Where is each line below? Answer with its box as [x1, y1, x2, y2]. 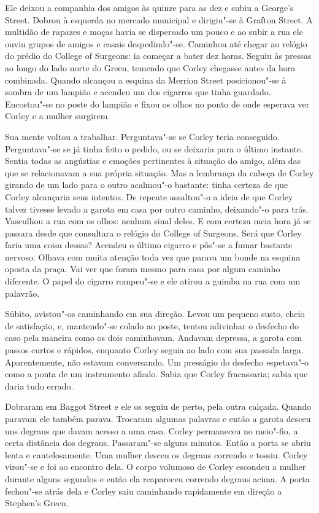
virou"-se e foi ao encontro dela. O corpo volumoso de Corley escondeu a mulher [5, 460, 306, 473]
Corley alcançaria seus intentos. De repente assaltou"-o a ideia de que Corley [5, 190, 293, 203]
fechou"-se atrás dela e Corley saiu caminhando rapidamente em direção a [5, 484, 282, 497]
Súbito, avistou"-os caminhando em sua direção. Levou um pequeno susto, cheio [5, 307, 305, 320]
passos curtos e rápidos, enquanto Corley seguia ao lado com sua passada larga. [5, 343, 304, 356]
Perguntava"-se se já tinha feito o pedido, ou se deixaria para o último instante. [5, 142, 304, 155]
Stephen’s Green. [5, 496, 69, 509]
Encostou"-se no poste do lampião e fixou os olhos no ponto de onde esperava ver [5, 97, 310, 110]
